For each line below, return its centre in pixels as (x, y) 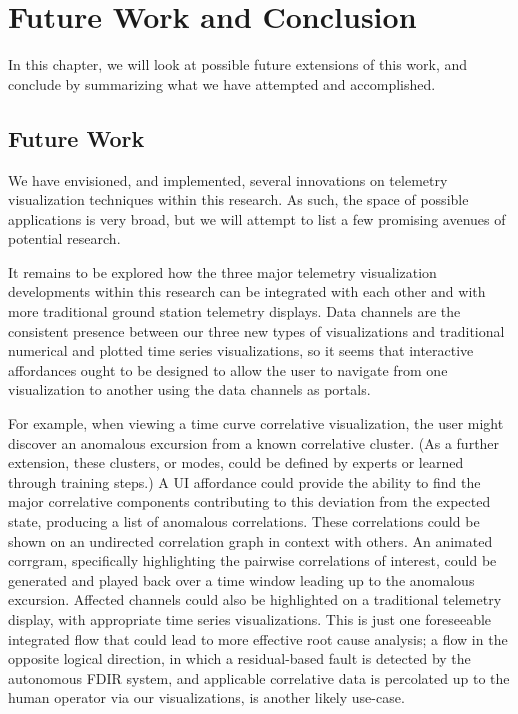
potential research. (64, 238)
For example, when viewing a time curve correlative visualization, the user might (256, 423)
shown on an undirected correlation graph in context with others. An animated (250, 540)
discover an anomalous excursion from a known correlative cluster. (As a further (254, 442)
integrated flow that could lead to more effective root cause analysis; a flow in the (258, 638)
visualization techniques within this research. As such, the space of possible (238, 199)
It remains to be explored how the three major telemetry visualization (222, 271)
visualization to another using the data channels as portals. (189, 389)
